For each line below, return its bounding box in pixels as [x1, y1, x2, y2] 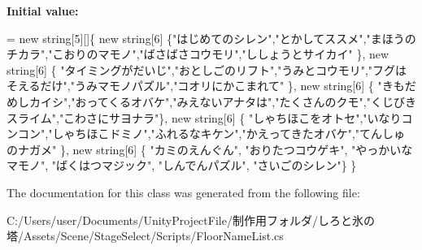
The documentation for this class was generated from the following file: [7, 183, 360, 200]
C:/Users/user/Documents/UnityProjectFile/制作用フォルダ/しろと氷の [7, 211, 375, 228]
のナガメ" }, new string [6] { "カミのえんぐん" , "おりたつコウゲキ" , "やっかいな [7, 140, 413, 157]
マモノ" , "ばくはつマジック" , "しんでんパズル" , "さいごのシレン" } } [7, 157, 357, 174]
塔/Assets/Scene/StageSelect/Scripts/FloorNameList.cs [7, 227, 284, 244]
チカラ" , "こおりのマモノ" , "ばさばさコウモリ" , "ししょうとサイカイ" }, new [7, 45, 389, 62]
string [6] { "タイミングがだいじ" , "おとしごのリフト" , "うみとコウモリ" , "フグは [7, 61, 407, 78]
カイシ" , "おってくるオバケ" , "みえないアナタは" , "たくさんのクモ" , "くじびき [28, 93, 416, 110]
